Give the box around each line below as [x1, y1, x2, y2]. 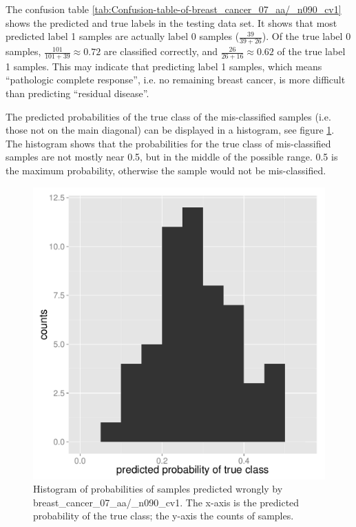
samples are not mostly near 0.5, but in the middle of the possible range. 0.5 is [6, 149, 338, 164]
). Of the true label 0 [262, 29, 351, 43]
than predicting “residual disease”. [6, 86, 149, 101]
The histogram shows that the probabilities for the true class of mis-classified [6, 136, 331, 150]
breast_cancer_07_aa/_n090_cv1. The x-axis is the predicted [33, 495, 300, 509]
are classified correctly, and [103, 44, 218, 59]
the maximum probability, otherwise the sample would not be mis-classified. [6, 163, 326, 177]
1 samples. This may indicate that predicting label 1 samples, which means [6, 59, 322, 73]
